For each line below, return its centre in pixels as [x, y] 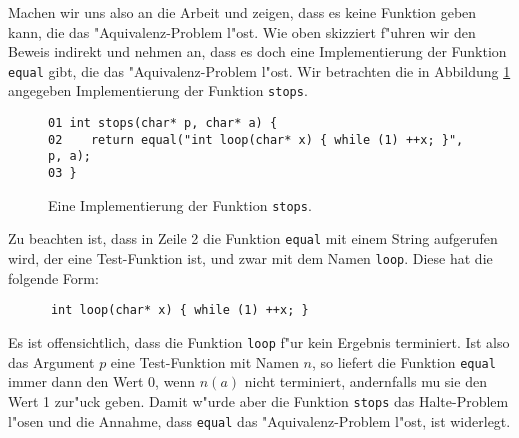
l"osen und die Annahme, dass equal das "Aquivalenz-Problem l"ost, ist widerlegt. [259, 420]
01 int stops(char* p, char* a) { [163, 123]
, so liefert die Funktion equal [404, 361]
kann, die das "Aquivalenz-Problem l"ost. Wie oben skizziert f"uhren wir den [242, 31]
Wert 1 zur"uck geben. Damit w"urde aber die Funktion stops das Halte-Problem [258, 400]
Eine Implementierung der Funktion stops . [180, 204]
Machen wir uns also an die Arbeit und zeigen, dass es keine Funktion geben [242, 12]
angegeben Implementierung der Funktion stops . [158, 90]
